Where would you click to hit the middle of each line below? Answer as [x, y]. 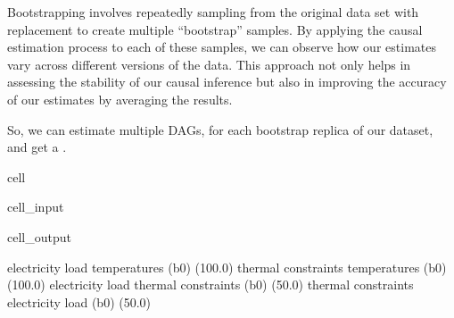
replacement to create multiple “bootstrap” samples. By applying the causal [215, 29]
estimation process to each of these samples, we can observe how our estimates [222, 47]
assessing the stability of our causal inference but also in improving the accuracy [227, 82]
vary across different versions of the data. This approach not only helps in [209, 64]
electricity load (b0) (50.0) [79, 301]
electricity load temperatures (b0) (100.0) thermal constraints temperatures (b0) [227, 267]
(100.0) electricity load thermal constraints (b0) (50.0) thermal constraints [210, 285]
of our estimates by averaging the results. [120, 99]
